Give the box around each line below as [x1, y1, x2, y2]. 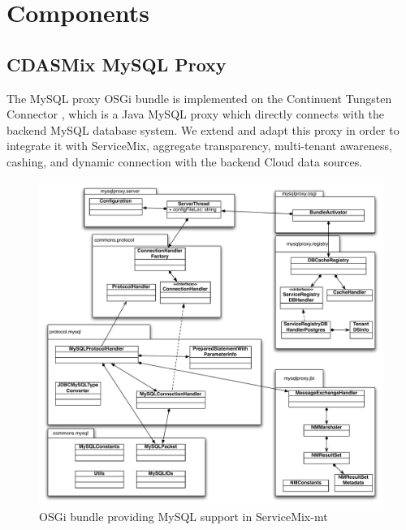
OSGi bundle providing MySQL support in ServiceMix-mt [39, 508, 328, 525]
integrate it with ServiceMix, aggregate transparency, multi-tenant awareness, [6, 137, 392, 154]
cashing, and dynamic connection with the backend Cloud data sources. [6, 153, 363, 170]
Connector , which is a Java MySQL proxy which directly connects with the [6, 106, 384, 123]
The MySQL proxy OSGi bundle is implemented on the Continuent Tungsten [6, 89, 392, 106]
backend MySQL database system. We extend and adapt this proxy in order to [6, 121, 400, 138]
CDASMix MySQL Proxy [6, 51, 227, 76]
